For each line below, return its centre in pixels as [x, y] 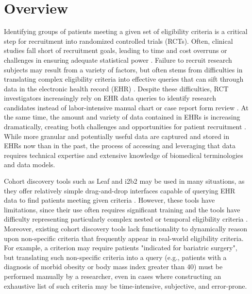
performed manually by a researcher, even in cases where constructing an [113, 276]
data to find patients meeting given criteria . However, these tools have [109, 200]
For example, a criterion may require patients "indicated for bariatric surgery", [121, 248]
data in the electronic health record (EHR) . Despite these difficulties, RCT [116, 88]
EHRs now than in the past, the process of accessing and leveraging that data [120, 146]
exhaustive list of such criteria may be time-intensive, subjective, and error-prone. [126, 285]
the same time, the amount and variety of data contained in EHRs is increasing [122, 117]
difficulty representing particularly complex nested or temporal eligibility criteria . [126, 219]
